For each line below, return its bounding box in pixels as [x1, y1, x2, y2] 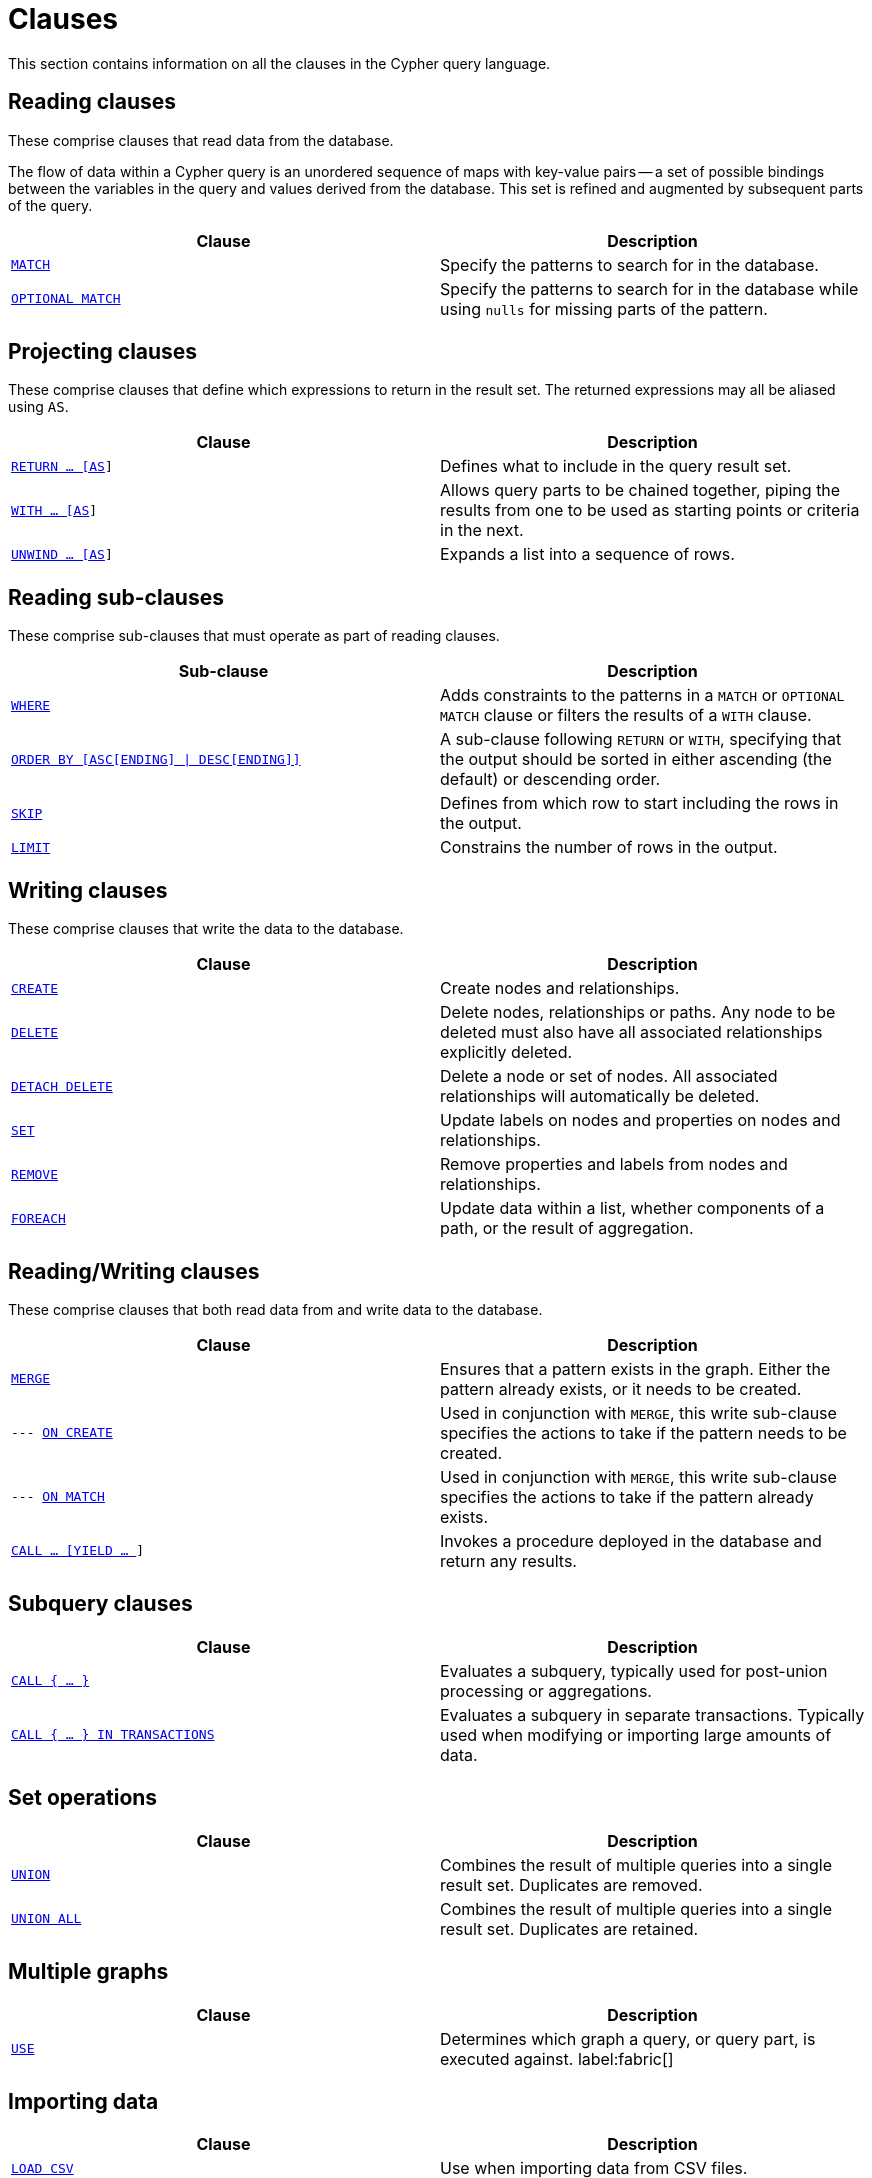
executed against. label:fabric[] [440, 2048, 674, 2069]
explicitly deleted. [440, 1042, 573, 1063]
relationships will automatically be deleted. [440, 1086, 760, 1107]
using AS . [8, 398, 69, 416]
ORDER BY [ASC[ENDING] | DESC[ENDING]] [11, 751, 301, 767]
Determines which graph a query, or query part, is [440, 2028, 816, 2049]
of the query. [8, 196, 93, 214]
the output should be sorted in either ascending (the [440, 749, 832, 770]
